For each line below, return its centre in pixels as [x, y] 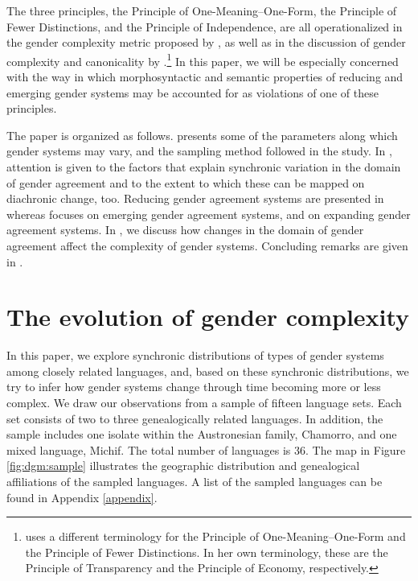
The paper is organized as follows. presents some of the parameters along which [202, 135]
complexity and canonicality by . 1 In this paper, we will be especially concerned [203, 60]
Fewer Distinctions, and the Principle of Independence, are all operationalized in [205, 26]
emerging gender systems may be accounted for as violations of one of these [193, 92]
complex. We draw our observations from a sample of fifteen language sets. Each [204, 403]
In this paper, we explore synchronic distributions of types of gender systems [195, 355]
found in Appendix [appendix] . [82, 497]
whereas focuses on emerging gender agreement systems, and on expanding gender [209, 214]
